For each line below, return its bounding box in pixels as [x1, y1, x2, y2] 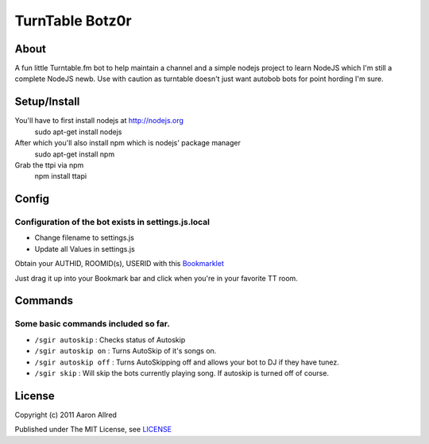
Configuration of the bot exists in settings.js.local [14, 217, 211, 228]
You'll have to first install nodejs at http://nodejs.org [14, 116, 184, 125]
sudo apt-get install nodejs [34, 127, 122, 137]
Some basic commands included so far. [14, 319, 170, 330]
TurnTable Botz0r [14, 12, 132, 29]
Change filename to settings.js [34, 233, 134, 242]
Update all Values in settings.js [34, 244, 135, 253]
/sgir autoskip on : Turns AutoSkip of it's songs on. [34, 346, 217, 356]
